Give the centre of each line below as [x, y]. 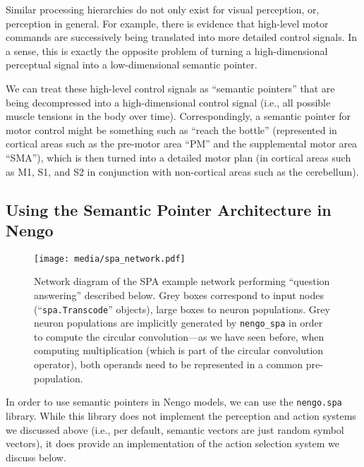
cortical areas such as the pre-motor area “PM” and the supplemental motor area [182, 144]
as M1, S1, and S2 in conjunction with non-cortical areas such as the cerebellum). [182, 171]
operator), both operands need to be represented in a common [169, 364]
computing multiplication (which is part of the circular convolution [179, 350]
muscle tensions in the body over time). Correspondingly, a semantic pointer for [178, 116]
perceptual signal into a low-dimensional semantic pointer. [132, 65]
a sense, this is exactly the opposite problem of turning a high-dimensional [167, 50]
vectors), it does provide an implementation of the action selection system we [172, 443]
